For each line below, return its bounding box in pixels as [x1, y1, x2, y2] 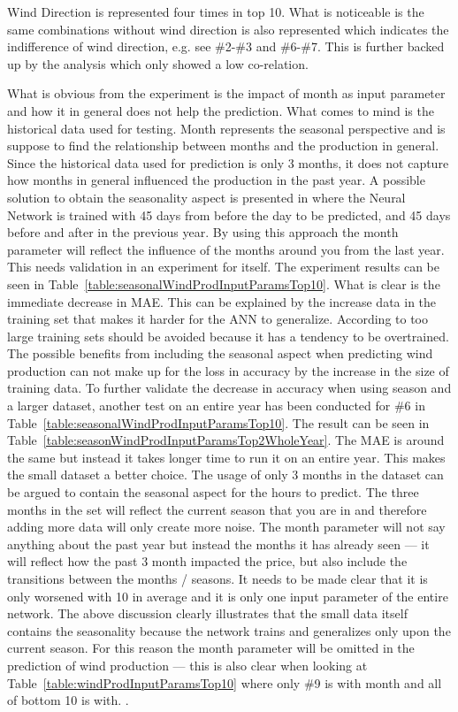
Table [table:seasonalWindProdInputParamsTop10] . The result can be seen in [7, 413, 430, 432]
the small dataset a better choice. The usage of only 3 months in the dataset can [7, 465, 444, 484]
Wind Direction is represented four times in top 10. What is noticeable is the [7, 3, 424, 20]
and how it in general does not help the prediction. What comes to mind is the [7, 101, 434, 119]
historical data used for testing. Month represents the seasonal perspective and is [7, 119, 446, 137]
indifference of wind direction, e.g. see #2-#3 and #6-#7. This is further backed [7, 37, 445, 56]
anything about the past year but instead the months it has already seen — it [7, 534, 430, 553]
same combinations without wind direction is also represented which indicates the [7, 19, 449, 38]
